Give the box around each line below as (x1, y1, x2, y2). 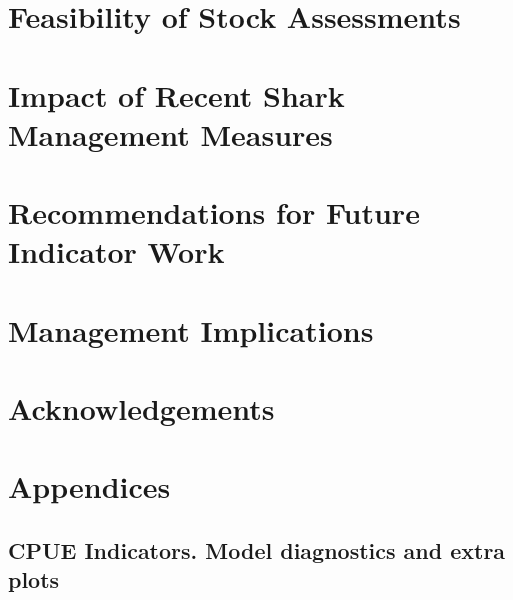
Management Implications (8, 309, 374, 350)
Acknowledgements (8, 388, 275, 429)
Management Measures (8, 113, 333, 154)
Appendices (8, 466, 171, 507)
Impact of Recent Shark (8, 74, 345, 115)
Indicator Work (8, 231, 225, 272)
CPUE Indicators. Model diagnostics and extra (8, 535, 506, 566)
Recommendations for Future (8, 192, 420, 233)
